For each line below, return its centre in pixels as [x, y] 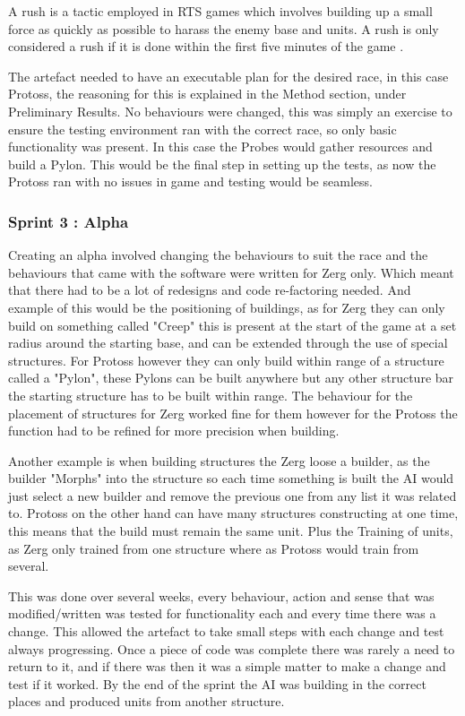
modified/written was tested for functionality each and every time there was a [222, 613]
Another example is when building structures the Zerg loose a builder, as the [219, 460]
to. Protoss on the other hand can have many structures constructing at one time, [233, 513]
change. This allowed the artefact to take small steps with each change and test [226, 631]
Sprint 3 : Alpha [69, 221]
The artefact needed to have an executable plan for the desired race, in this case [228, 76]
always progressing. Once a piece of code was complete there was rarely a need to [232, 648]
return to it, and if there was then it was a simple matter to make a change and [227, 666]
